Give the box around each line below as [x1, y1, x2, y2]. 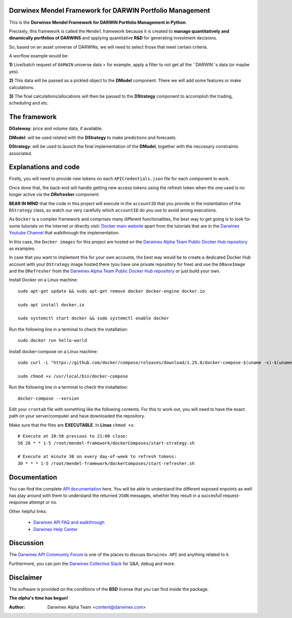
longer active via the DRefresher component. [9, 192, 100, 197]
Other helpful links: [9, 508, 47, 514]
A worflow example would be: [9, 53, 69, 59]
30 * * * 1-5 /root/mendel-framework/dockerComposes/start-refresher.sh [18, 460, 195, 466]
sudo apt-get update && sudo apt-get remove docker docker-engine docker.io [18, 288, 205, 294]
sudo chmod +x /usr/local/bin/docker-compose [18, 373, 128, 379]
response [9, 499, 28, 505]
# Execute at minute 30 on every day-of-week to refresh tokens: [18, 454, 177, 459]
